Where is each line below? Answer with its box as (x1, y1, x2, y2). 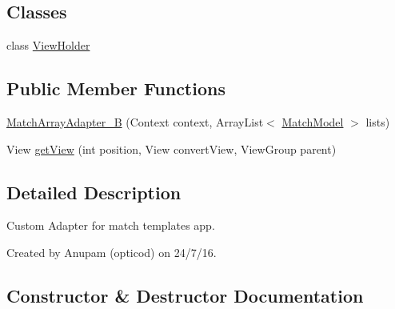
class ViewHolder (6, 37, 90, 54)
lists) (365, 114, 390, 130)
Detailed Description (6, 179, 182, 204)
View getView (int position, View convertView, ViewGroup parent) (6, 140, 337, 157)
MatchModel (281, 114, 344, 130)
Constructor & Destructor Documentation (6, 283, 364, 307)
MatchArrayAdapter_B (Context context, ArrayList (6, 114, 264, 130)
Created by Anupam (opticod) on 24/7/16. (6, 243, 217, 260)
